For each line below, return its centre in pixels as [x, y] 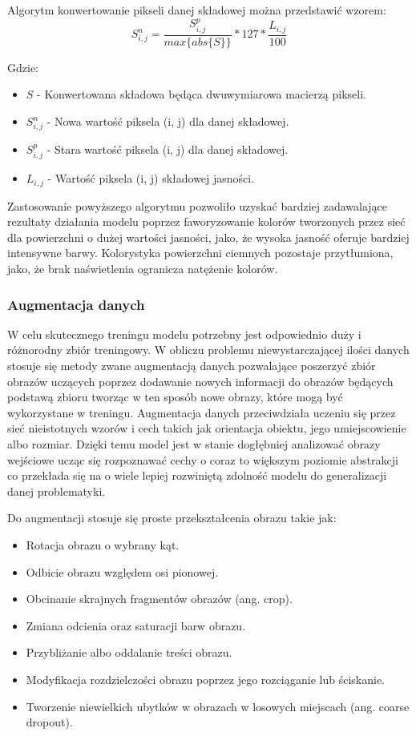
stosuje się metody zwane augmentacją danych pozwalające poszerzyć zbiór [192, 366]
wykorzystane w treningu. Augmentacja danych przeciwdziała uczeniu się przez [202, 412]
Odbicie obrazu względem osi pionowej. [122, 571]
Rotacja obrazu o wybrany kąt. [103, 544]
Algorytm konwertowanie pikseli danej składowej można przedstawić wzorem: [197, 10]
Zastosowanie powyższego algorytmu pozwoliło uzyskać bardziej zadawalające [198, 205]
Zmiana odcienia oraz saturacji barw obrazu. [136, 625]
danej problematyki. [57, 491]
